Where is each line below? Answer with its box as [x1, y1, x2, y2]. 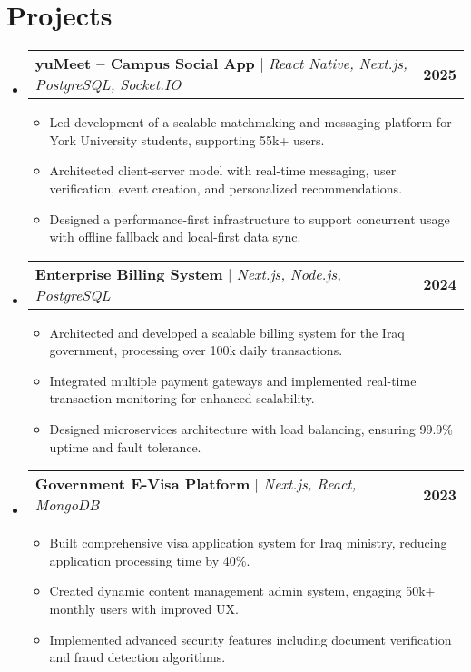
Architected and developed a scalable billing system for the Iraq [49, 322, 405, 341]
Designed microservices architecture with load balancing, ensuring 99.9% [49, 420, 454, 439]
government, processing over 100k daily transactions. [49, 341, 343, 360]
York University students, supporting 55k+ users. [49, 130, 325, 149]
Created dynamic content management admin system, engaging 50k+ [49, 581, 436, 600]
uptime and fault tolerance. [49, 437, 201, 456]
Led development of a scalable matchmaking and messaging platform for [49, 113, 452, 132]
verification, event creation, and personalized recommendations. [49, 178, 403, 197]
